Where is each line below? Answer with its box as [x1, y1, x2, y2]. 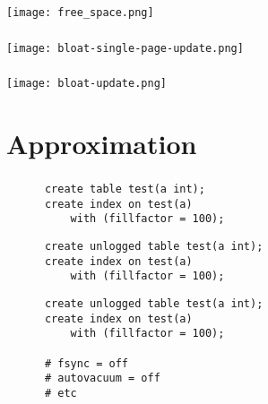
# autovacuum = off [44, 372, 160, 385]
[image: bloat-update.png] [6, 77, 167, 90]
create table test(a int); [44, 183, 205, 196]
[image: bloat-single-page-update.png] [6, 41, 244, 55]
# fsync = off [44, 357, 129, 370]
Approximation [6, 125, 197, 161]
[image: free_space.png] [6, 5, 154, 19]
